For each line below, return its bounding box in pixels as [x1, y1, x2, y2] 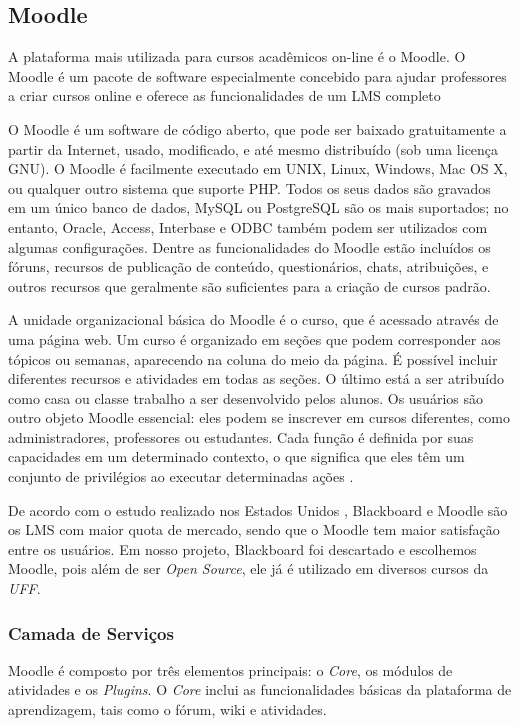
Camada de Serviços [8, 620, 174, 645]
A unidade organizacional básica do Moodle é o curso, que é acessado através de [8, 309, 499, 330]
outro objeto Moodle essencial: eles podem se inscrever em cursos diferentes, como [8, 407, 511, 428]
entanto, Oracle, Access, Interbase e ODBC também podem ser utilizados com [8, 216, 488, 237]
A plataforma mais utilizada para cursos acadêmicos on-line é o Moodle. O [8, 46, 466, 67]
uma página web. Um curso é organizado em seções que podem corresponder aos [8, 328, 501, 349]
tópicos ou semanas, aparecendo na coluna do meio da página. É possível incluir [8, 348, 498, 369]
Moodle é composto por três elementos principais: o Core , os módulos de [8, 659, 453, 680]
